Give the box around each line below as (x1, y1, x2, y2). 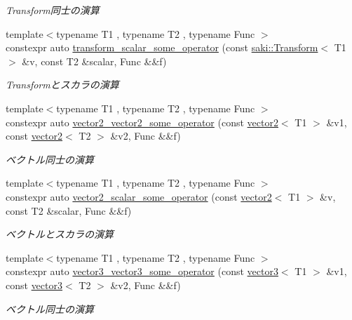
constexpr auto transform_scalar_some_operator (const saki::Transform (6, 40, 318, 55)
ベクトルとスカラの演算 (6, 227, 114, 241)
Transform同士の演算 (6, 3, 100, 17)
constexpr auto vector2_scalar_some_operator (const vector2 (6, 189, 272, 204)
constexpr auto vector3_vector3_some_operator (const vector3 (6, 264, 278, 279)
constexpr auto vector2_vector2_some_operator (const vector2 (6, 114, 278, 129)
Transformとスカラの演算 (6, 77, 119, 92)
